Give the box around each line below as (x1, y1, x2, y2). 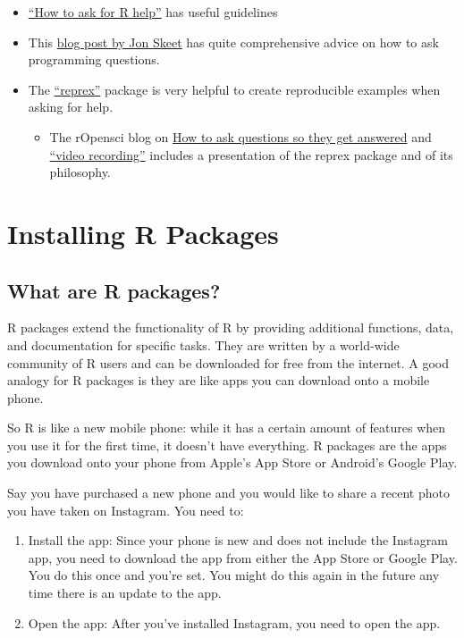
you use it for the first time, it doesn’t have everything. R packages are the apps (7, 435, 447, 454)
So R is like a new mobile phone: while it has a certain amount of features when (7, 418, 446, 437)
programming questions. (28, 50, 160, 69)
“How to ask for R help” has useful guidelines (28, 3, 278, 21)
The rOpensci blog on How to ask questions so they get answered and (49, 127, 432, 146)
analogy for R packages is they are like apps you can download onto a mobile (7, 371, 430, 390)
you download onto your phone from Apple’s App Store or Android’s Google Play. (7, 453, 458, 472)
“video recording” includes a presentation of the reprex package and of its (49, 145, 453, 164)
